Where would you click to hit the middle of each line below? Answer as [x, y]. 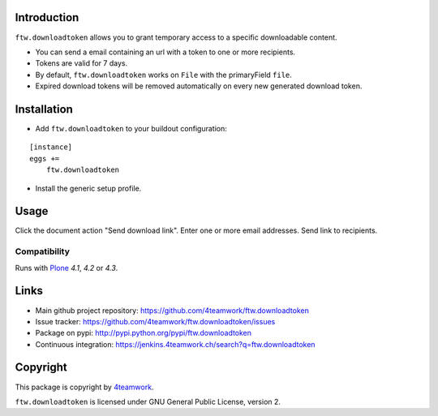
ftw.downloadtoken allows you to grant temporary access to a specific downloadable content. [176, 37]
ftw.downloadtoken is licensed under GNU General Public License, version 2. [148, 401]
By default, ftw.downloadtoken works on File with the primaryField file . [163, 75]
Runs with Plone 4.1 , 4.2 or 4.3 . [67, 268]
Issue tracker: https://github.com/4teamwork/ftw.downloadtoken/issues [155, 321]
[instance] [51, 147]
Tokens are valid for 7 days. [82, 63]
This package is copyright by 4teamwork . [84, 387]
